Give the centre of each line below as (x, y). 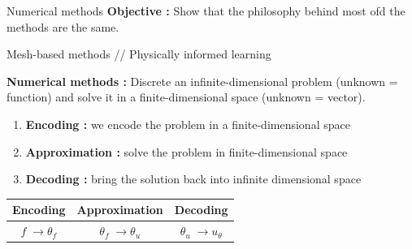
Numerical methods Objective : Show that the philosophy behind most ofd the (206, 11)
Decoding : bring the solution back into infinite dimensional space (193, 179)
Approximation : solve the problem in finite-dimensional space (186, 151)
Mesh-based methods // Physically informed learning (139, 54)
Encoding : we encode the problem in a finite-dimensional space (188, 124)
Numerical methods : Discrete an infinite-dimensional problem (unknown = (202, 81)
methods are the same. (63, 26)
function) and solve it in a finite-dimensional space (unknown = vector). (186, 97)
